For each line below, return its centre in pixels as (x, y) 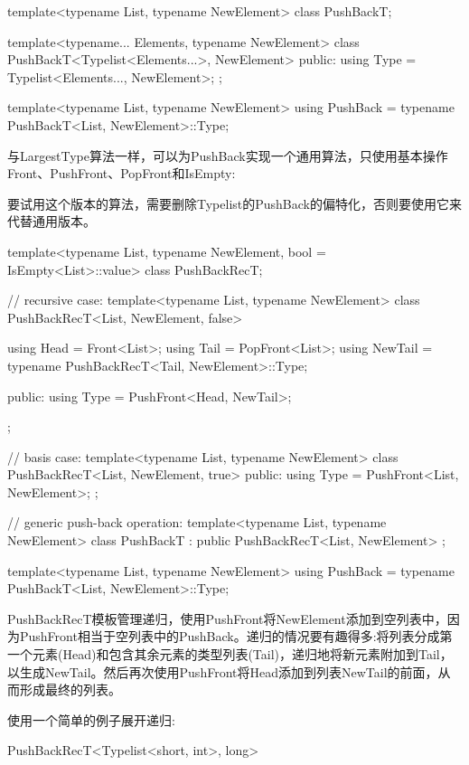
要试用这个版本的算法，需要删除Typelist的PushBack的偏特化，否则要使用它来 (234, 203)
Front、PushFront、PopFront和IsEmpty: (122, 173)
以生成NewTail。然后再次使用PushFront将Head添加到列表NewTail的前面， (223, 671)
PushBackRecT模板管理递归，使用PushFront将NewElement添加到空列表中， (227, 618)
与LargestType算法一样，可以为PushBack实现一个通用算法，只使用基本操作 (228, 155)
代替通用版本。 (52, 221)
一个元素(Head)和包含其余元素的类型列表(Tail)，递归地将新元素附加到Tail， (230, 654)
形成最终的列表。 (70, 689)
